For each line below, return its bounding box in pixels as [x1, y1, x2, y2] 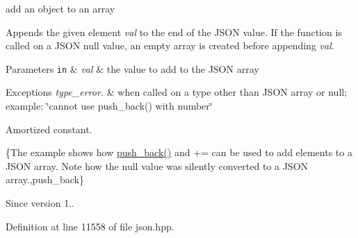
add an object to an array [6, 1, 115, 15]
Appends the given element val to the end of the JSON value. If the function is [6, 24, 342, 39]
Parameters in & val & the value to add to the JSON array [6, 61, 259, 76]
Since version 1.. [6, 196, 74, 210]
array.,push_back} [6, 172, 84, 187]
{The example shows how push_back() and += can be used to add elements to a [6, 145, 352, 160]
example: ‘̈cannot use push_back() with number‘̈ [6, 99, 213, 113]
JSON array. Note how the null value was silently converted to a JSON [6, 158, 309, 173]
